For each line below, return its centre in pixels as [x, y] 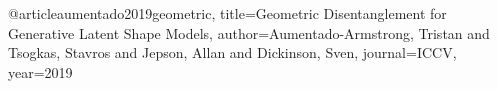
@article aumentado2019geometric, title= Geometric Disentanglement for [227, 13]
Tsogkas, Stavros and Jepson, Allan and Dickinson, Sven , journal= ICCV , [232, 52]
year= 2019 [40, 71]
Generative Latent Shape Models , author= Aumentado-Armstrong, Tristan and [249, 32]
